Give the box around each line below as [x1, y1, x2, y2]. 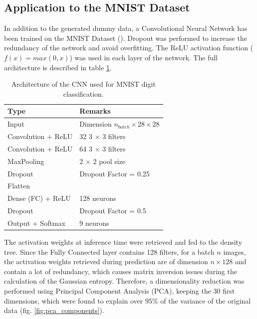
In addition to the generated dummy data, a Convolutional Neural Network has [4, 23, 248, 33]
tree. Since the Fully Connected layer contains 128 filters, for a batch [4, 246, 215, 257]
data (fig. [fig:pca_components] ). [4, 305, 104, 316]
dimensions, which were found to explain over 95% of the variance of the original [4, 295, 251, 306]
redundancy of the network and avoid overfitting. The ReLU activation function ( [4, 42, 254, 53]
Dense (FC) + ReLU [7, 193, 71, 203]
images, [223, 246, 246, 257]
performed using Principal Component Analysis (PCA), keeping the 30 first [4, 286, 235, 296]
